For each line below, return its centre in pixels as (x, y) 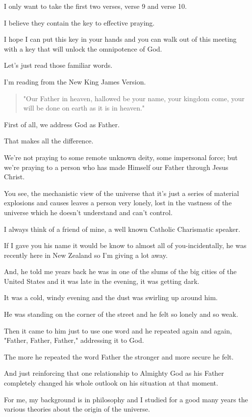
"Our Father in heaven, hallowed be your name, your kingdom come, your (134, 98)
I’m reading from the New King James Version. (75, 81)
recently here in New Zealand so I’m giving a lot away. (86, 255)
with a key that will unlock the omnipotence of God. (83, 48)
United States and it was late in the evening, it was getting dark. (102, 281)
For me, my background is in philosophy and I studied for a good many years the (126, 399)
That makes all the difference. (49, 141)
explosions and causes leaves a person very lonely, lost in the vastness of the (118, 203)
